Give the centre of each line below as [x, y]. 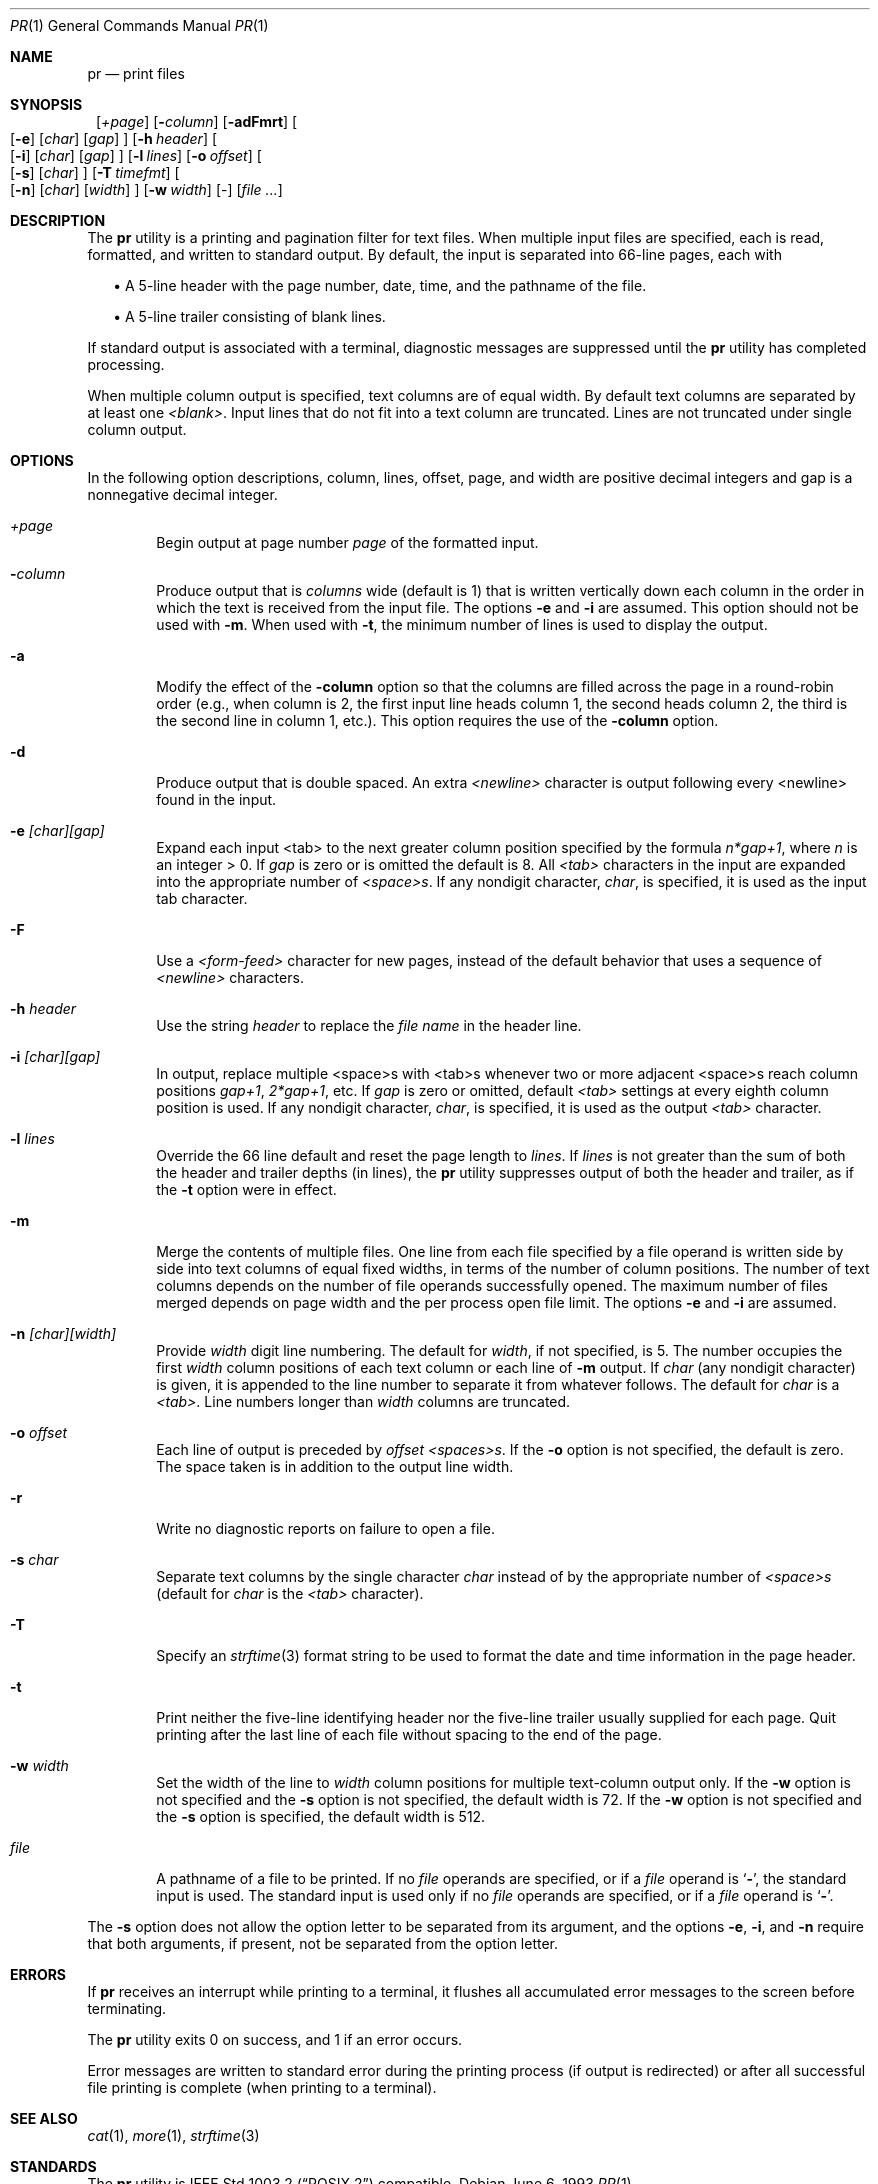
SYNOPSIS [46, 104]
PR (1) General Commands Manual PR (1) [139, 25]
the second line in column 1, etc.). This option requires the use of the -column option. [437, 720]
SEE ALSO [44, 2118]
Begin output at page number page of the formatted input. [347, 542]
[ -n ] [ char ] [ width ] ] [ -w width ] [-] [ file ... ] [146, 189]
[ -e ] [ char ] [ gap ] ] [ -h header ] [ [114, 138]
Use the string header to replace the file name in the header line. [369, 1025]
